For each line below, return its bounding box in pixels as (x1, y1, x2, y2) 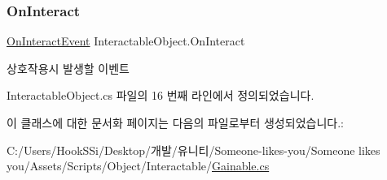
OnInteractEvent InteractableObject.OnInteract (7, 32, 245, 49)
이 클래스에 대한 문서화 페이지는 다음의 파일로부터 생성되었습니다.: (7, 114, 344, 131)
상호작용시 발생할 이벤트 (7, 59, 130, 76)
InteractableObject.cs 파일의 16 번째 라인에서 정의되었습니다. (7, 87, 314, 104)
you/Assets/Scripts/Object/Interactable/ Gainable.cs (7, 157, 270, 174)
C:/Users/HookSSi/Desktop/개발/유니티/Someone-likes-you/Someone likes (7, 141, 380, 158)
